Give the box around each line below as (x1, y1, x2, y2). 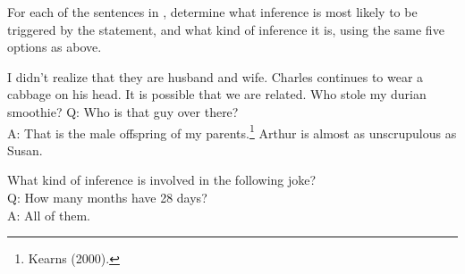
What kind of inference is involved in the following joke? (7, 170, 317, 189)
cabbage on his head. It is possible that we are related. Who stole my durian (7, 85, 427, 104)
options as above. (7, 37, 102, 56)
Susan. (7, 140, 43, 159)
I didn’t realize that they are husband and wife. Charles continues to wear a (7, 67, 424, 86)
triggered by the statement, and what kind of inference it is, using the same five (7, 20, 444, 38)
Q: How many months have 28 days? (7, 188, 207, 206)
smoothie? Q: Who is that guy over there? (7, 102, 239, 120)
